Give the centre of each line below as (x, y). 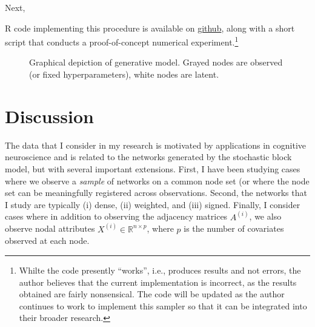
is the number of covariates (234, 228)
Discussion (49, 116)
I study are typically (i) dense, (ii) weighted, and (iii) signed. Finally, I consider (153, 204)
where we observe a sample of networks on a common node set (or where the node (157, 180)
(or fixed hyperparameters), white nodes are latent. (124, 74)
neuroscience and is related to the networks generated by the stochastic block (148, 157)
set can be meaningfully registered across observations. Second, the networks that (156, 193)
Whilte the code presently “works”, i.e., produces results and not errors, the (160, 270)
